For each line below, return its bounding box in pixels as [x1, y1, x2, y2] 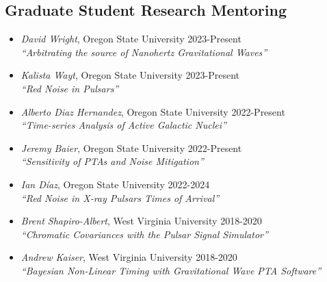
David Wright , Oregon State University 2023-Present [21, 31, 241, 46]
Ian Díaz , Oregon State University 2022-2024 [21, 177, 210, 191]
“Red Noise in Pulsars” [21, 81, 119, 95]
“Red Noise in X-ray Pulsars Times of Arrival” [21, 190, 220, 205]
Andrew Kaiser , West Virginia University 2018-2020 [21, 250, 237, 264]
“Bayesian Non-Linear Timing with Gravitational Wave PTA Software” [21, 263, 322, 277]
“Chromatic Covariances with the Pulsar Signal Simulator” [21, 227, 268, 241]
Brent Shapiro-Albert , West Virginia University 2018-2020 [21, 214, 262, 228]
